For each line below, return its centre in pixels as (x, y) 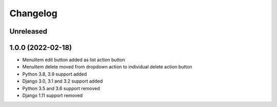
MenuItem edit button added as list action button (74, 60)
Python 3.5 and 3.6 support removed (61, 88)
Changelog (33, 13)
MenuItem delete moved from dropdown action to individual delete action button (107, 67)
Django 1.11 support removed (53, 96)
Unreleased (28, 31)
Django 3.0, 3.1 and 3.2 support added (63, 81)
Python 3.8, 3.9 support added (55, 74)
